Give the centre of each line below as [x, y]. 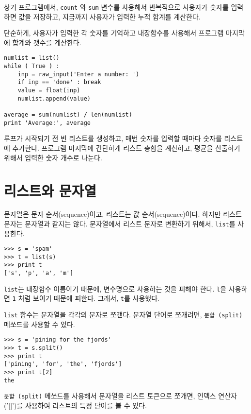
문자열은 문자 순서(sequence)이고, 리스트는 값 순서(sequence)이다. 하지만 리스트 [123, 214]
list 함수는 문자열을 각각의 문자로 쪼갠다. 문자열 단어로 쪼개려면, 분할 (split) [123, 315]
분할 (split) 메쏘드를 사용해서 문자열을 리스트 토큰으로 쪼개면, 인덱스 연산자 [120, 396]
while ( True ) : [32, 66]
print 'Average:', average [47, 123]
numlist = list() [32, 58]
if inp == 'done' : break [59, 82]
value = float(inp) [49, 91]
